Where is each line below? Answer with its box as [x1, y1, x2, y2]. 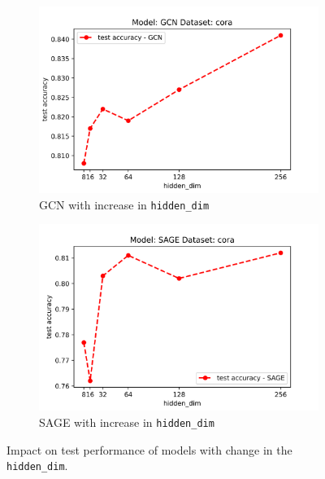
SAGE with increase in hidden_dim [39, 414, 214, 431]
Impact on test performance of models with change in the [6, 441, 292, 458]
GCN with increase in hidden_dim [39, 196, 210, 213]
